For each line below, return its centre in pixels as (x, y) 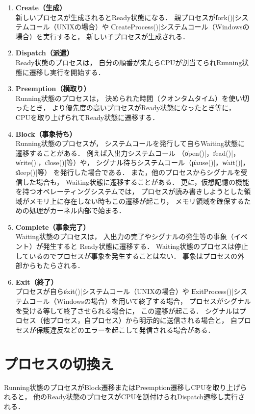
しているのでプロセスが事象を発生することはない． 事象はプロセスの (127, 256)
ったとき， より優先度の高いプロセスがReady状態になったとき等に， (125, 108)
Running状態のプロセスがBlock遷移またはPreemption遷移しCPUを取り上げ (122, 387)
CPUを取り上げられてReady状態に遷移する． (87, 117)
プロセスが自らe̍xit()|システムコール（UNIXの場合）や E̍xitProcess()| (125, 291)
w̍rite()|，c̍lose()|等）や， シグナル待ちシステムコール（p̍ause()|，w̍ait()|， (132, 162)
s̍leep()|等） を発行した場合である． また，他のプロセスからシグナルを (128, 172)
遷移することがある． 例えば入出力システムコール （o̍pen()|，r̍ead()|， (128, 153)
